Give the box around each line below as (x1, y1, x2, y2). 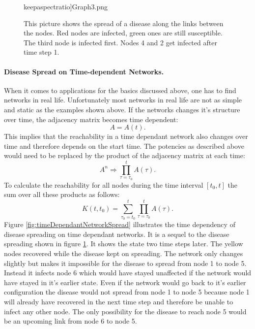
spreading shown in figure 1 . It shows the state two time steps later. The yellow (4, 238, 243, 249)
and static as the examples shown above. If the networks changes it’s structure (4, 104, 240, 114)
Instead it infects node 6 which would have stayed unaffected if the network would (4, 267, 252, 278)
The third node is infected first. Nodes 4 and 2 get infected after (24, 37, 217, 47)
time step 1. (24, 47, 59, 57)
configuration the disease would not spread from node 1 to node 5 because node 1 (4, 287, 250, 297)
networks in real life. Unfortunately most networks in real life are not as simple (4, 95, 242, 105)
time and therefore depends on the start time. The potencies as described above (4, 140, 244, 151)
